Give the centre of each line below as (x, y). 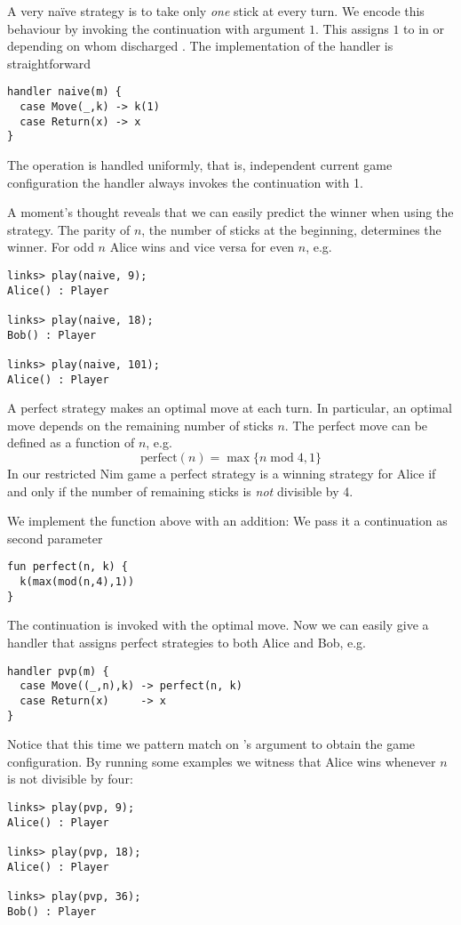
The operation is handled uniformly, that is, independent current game (200, 165)
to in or (424, 28)
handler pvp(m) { (58, 671)
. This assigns (352, 28)
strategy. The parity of (69, 229)
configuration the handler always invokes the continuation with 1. (185, 182)
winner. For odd (51, 247)
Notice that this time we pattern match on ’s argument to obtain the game (211, 744)
